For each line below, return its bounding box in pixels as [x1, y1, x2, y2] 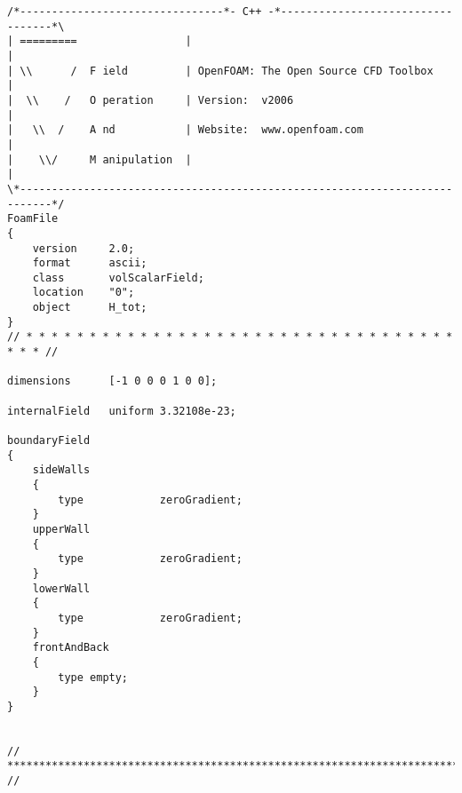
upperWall [32, 522, 91, 535]
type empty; [58, 670, 129, 684]
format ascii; [32, 257, 147, 270]
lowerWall [32, 582, 91, 595]
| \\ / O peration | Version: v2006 [7, 93, 294, 107]
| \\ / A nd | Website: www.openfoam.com [7, 123, 363, 137]
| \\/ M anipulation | [7, 153, 192, 166]
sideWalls [32, 464, 91, 477]
